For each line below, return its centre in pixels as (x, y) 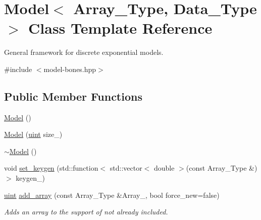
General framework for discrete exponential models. (84, 52)
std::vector (126, 168)
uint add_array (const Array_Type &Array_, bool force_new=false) (112, 195)
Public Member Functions (73, 96)
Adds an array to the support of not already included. (86, 212)
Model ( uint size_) (33, 134)
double (164, 168)
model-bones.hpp (70, 69)
